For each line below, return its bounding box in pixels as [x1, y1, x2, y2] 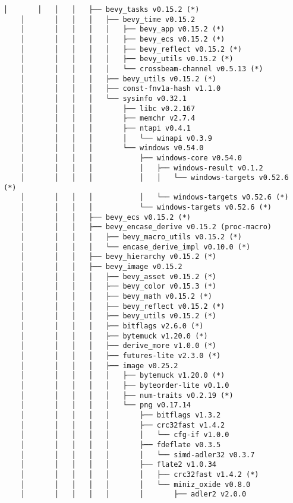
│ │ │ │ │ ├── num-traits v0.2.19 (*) [20, 391, 234, 400]
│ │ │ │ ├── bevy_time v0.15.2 [20, 15, 196, 24]
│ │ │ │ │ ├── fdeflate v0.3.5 [20, 440, 221, 449]
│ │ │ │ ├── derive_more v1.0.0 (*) [20, 341, 216, 350]
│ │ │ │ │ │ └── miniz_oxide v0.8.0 [20, 480, 251, 489]
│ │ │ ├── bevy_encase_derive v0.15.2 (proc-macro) [20, 223, 272, 232]
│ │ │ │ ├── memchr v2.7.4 [20, 114, 196, 123]
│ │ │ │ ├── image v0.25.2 [20, 361, 178, 370]
